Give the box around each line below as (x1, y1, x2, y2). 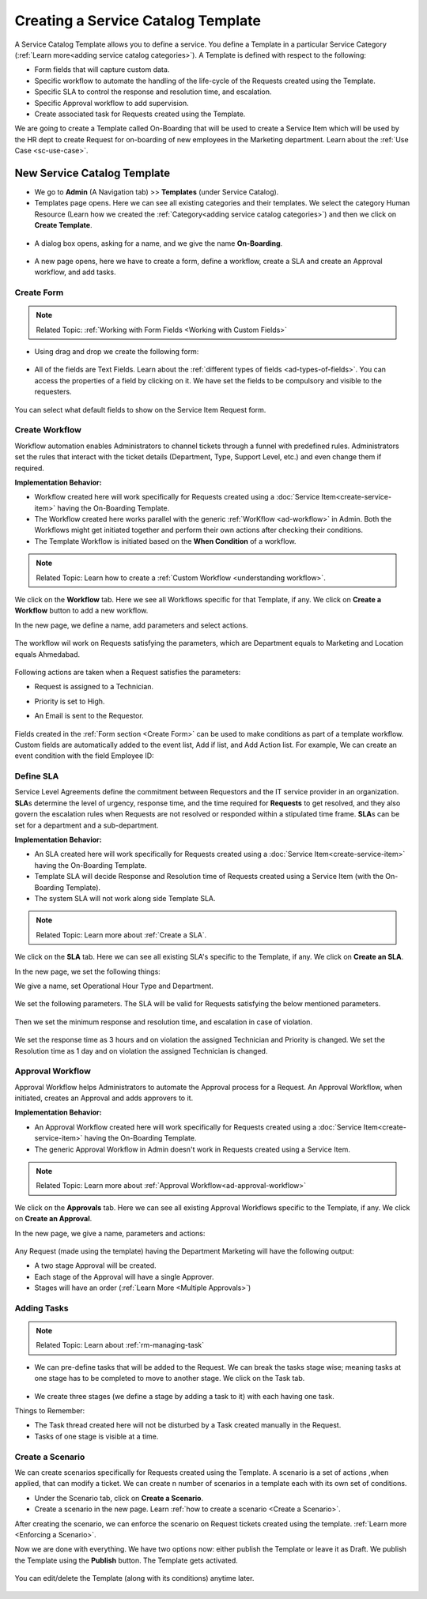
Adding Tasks (14, 1303, 69, 1314)
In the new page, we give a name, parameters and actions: (14, 1228, 206, 1238)
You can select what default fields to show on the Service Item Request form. (14, 405, 266, 414)
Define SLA (14, 771, 59, 782)
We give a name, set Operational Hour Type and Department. (14, 981, 213, 990)
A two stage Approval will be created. (34, 1261, 157, 1270)
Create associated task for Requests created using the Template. (34, 109, 246, 119)
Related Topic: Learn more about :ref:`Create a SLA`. (36, 930, 207, 940)
